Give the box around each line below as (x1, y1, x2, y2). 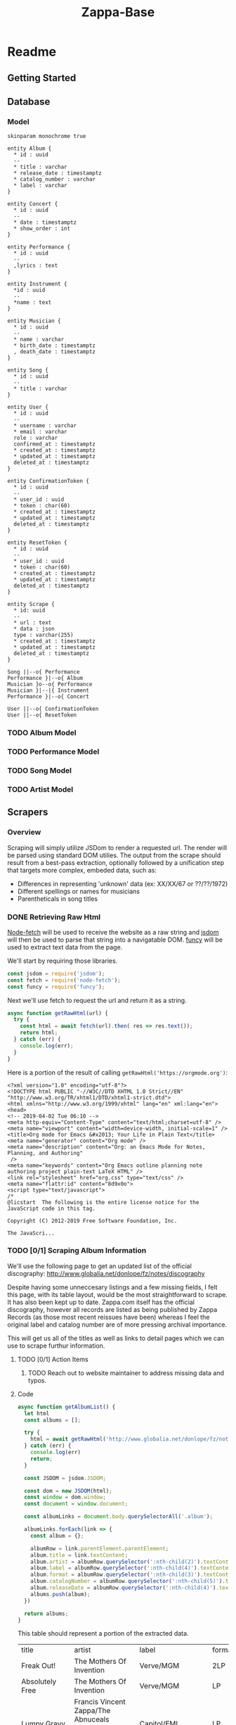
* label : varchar (13, 182, 68, 189)
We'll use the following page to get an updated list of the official (7, 1261, 192, 1270)
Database (7, 96, 51, 108)
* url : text (13, 619, 52, 626)
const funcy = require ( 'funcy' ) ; (7, 983, 105, 990)
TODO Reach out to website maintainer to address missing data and (27, 1368, 225, 1377)
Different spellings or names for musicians (17, 887, 140, 895)
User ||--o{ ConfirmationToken (7, 705, 99, 713)
